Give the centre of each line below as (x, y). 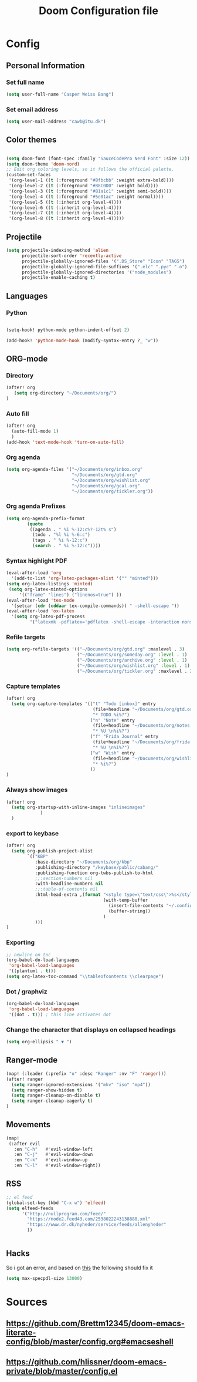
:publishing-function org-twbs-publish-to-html (94, 873)
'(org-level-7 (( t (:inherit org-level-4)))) (65, 213)
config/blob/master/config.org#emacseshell (90, 1342)
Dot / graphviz (27, 992)
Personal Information (45, 65)
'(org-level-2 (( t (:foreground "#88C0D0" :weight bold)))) (84, 186)
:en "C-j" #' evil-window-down (53, 1155)
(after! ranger (25, 1079)
